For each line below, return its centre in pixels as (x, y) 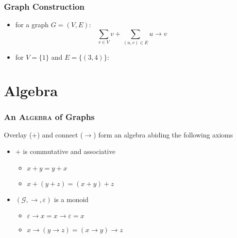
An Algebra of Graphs (49, 117)
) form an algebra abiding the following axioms (163, 135)
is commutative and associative (69, 151)
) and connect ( (60, 135)
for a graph (32, 25)
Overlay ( (18, 135)
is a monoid (71, 199)
